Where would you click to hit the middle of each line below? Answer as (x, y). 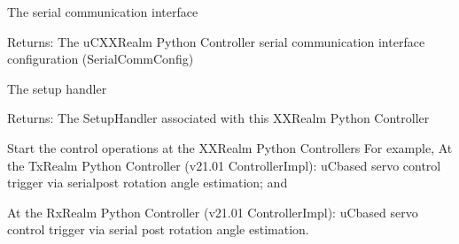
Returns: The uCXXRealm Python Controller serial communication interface (216, 41)
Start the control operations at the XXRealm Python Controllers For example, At (230, 147)
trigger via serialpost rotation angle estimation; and (148, 183)
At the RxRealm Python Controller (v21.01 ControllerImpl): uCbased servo (213, 212)
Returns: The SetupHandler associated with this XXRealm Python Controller (218, 118)
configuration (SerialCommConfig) (101, 59)
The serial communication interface (103, 11)
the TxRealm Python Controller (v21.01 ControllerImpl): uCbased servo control (224, 165)
